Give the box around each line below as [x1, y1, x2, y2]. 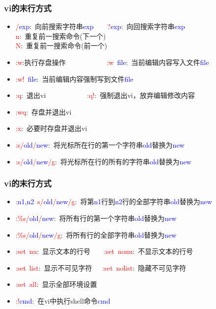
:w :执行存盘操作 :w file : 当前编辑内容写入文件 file [15, 57, 209, 67]
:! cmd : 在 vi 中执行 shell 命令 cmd [15, 295, 110, 306]
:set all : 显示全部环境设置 [15, 279, 97, 289]
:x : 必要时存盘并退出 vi [15, 123, 87, 133]
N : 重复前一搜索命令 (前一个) [15, 40, 108, 51]
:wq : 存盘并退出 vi [15, 106, 72, 117]
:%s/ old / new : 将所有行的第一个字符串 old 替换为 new [15, 213, 177, 223]
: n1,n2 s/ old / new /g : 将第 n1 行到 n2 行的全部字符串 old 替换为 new [15, 196, 212, 207]
